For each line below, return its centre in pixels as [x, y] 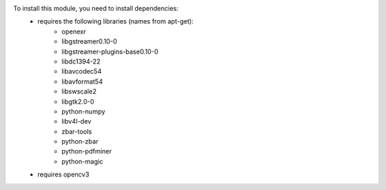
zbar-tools [77, 131]
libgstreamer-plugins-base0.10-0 [110, 51]
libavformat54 [82, 81]
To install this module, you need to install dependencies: [96, 8]
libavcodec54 [82, 71]
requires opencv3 [63, 174]
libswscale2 [79, 91]
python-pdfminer [87, 151]
